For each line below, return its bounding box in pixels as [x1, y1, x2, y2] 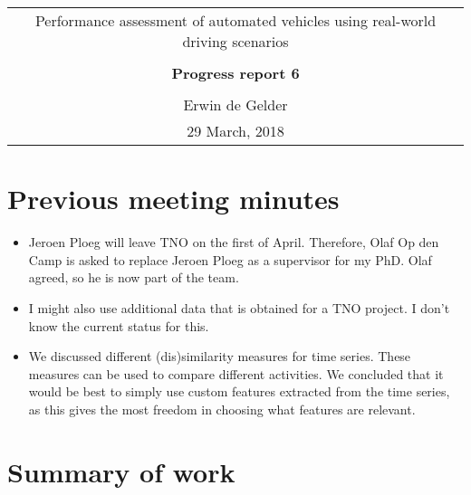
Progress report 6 [171, 62, 300, 83]
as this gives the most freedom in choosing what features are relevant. [28, 399, 416, 418]
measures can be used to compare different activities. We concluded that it [28, 364, 444, 383]
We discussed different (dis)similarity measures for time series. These [28, 347, 411, 366]
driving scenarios [182, 31, 289, 52]
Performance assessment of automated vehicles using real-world [34, 10, 437, 31]
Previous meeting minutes [7, 180, 340, 217]
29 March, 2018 [187, 120, 284, 141]
